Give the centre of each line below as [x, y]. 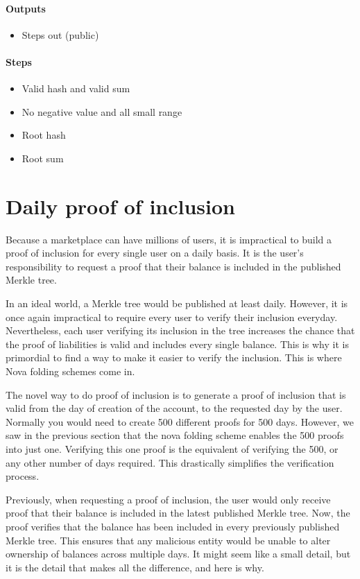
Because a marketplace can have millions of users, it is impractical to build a [169, 239]
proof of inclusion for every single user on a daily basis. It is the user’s [155, 253]
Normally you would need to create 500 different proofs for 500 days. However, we [180, 421]
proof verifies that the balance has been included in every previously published [173, 526]
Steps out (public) [60, 34]
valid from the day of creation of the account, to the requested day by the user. [174, 408]
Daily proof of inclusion [120, 206]
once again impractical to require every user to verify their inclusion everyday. [172, 317]
